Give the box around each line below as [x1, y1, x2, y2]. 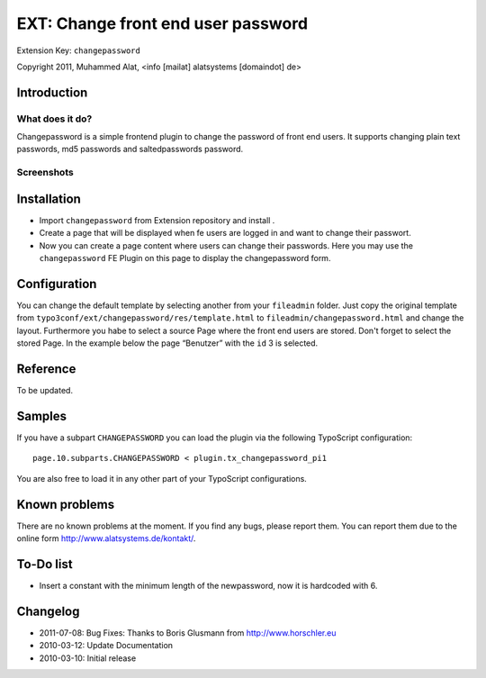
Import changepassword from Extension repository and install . [39, 214, 275, 225]
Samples [16, 408, 67, 423]
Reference [16, 361, 76, 377]
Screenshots [16, 167, 74, 179]
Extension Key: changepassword [16, 45, 141, 56]
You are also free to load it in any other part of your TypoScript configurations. [16, 473, 308, 484]
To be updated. [16, 385, 74, 396]
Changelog [16, 603, 80, 619]
